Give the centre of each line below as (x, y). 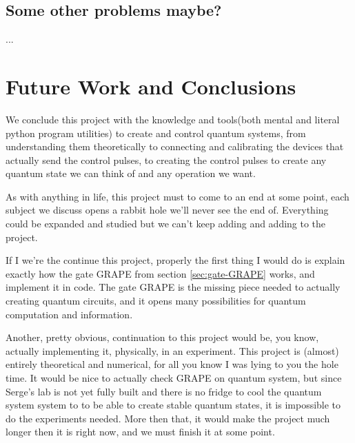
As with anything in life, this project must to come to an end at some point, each (177, 196)
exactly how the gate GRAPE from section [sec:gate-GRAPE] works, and (160, 273)
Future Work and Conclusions (151, 86)
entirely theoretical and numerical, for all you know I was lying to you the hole (172, 364)
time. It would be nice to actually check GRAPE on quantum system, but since (174, 378)
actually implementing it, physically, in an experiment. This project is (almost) (172, 350)
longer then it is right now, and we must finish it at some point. (140, 432)
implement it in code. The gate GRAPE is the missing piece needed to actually (173, 287)
